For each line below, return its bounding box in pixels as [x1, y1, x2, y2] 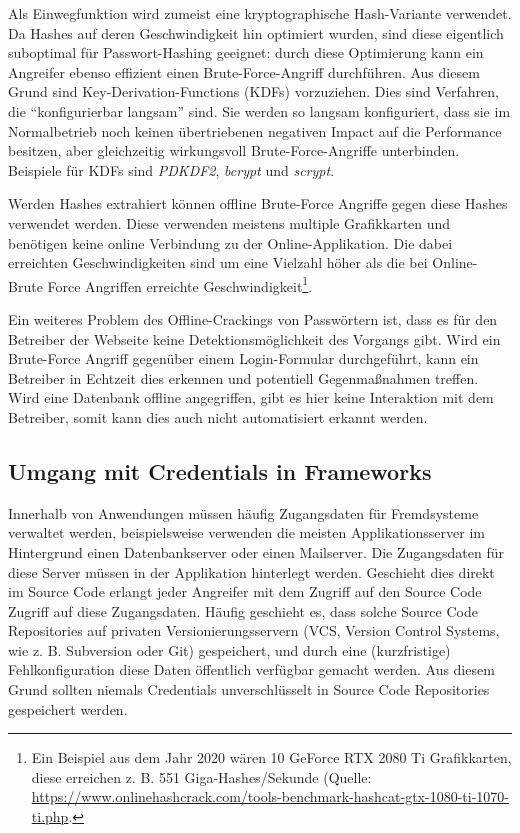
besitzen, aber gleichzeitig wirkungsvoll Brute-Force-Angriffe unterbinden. [8, 140, 460, 161]
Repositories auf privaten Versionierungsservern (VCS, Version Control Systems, [8, 620, 500, 641]
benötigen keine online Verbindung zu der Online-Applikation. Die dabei [8, 232, 453, 253]
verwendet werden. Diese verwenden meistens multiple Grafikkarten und [8, 212, 451, 233]
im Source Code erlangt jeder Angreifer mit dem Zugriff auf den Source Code [8, 581, 482, 602]
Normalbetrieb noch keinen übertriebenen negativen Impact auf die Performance [8, 120, 502, 141]
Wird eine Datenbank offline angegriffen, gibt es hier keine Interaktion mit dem [8, 387, 494, 408]
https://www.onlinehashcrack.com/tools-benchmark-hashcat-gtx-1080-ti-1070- [31, 786, 509, 807]
